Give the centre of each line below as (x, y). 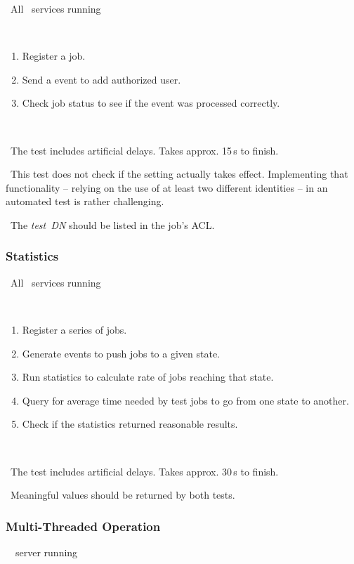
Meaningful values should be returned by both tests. (123, 495)
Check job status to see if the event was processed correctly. (151, 103)
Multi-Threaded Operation (83, 526)
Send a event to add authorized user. (101, 79)
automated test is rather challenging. (85, 201)
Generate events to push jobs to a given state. (121, 353)
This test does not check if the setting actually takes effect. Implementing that (179, 174)
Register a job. (54, 56)
